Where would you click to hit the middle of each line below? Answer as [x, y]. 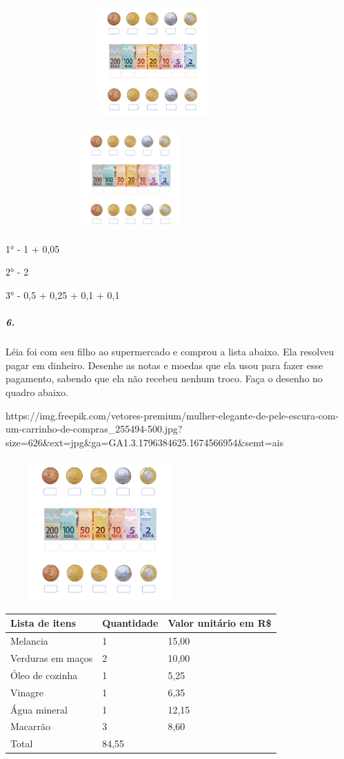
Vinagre [27, 692]
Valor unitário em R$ [220, 623]
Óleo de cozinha [44, 675]
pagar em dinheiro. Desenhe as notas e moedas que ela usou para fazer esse [164, 365]
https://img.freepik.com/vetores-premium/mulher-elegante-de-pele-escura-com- [172, 415]
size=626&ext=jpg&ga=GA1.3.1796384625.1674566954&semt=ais [145, 442]
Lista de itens [43, 623]
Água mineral [39, 709]
